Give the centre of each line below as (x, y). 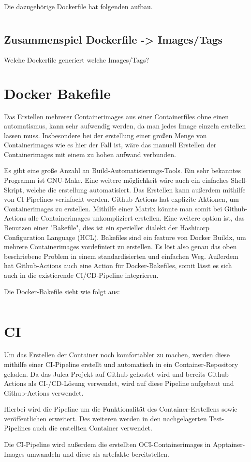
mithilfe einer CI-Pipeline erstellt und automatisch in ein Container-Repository (121, 364)
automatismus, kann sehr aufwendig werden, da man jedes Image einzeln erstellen (125, 126)
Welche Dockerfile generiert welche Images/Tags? (77, 59)
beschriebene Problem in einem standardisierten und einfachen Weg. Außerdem (121, 256)
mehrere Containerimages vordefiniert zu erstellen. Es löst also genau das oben (120, 247)
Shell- (239, 180)
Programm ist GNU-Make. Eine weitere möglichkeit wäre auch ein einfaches (116, 180)
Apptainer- (229, 444)
